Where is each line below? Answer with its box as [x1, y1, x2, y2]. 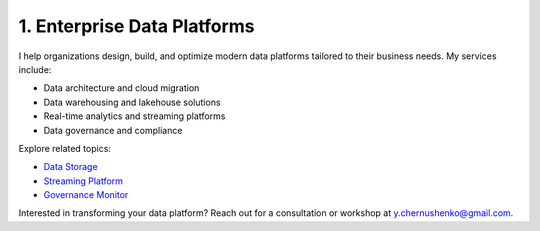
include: [18, 63, 52, 75]
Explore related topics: [18, 142, 112, 154]
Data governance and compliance [43, 124, 183, 136]
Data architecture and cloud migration [43, 82, 200, 94]
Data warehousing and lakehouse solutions [43, 96, 221, 108]
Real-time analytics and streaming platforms [43, 110, 226, 122]
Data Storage [43, 161, 99, 173]
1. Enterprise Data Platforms [18, 15, 255, 37]
